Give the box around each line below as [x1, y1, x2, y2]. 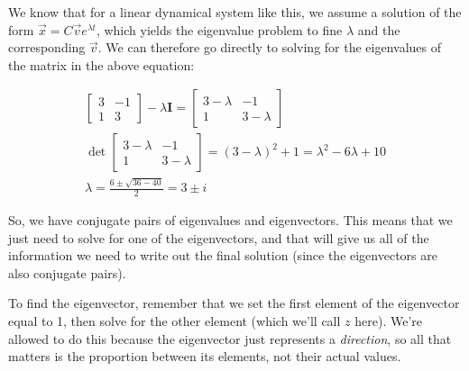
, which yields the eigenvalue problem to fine [96, 20, 343, 39]
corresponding [8, 38, 86, 57]
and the [357, 20, 400, 39]
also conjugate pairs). [8, 263, 126, 282]
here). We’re [354, 311, 422, 330]
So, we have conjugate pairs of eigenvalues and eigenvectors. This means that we [8, 211, 453, 229]
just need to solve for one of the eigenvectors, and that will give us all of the [8, 228, 429, 247]
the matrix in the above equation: [8, 55, 195, 74]
